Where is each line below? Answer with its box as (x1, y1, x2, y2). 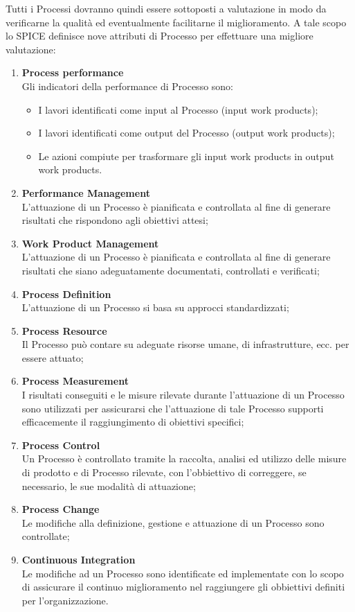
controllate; (21, 529, 70, 543)
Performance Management (21, 185, 150, 200)
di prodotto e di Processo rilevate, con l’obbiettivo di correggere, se (21, 465, 307, 480)
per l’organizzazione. (21, 593, 109, 607)
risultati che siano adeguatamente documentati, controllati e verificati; (21, 263, 320, 277)
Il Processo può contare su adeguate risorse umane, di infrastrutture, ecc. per (21, 337, 349, 351)
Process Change (21, 502, 100, 516)
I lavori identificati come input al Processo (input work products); (38, 102, 318, 116)
